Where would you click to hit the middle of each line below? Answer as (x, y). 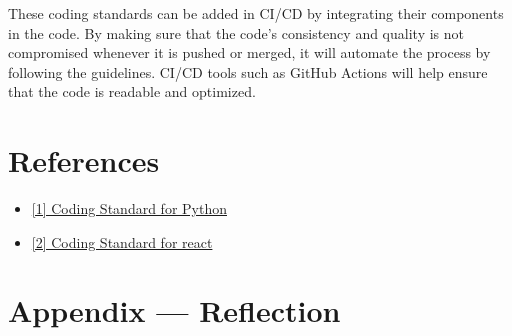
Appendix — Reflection (174, 310)
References (84, 160)
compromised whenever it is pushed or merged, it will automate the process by (249, 52)
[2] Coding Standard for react (122, 241)
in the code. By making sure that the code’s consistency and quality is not (236, 32)
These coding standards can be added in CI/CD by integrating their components (256, 13)
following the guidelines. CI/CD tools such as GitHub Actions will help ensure (248, 71)
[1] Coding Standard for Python (129, 208)
